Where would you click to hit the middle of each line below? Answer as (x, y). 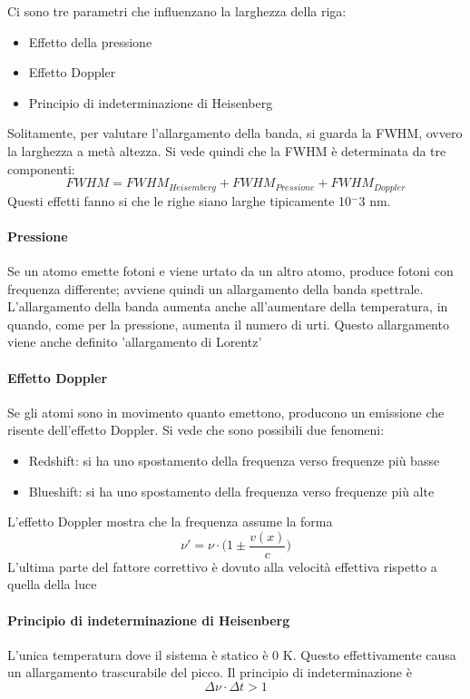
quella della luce (52, 584)
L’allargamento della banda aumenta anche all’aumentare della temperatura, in (228, 306)
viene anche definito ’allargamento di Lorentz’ (135, 342)
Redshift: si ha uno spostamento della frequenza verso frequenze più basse (234, 460)
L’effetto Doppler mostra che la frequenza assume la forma (170, 522)
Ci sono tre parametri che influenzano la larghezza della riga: (177, 11)
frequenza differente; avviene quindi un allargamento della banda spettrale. (215, 288)
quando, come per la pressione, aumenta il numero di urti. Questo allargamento (228, 324)
